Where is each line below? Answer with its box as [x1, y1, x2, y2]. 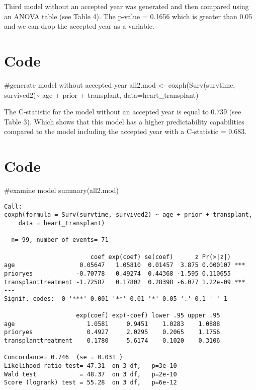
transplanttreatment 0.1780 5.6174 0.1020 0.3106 [4, 337, 220, 345]
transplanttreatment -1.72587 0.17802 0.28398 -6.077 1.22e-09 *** [4, 278, 245, 286]
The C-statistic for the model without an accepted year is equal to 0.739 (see [4, 106, 241, 117]
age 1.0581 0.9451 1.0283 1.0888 [4, 320, 220, 328]
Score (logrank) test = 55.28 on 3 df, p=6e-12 [4, 379, 177, 386]
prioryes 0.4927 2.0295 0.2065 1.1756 [4, 329, 220, 336]
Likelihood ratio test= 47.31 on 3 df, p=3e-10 [4, 362, 177, 370]
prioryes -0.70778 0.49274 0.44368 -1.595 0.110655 [4, 270, 231, 277]
